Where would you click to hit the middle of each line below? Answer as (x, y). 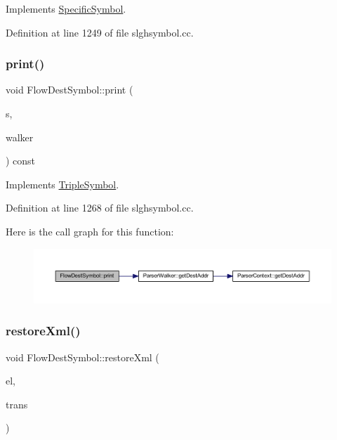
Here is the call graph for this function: (90, 231)
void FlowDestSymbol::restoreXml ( (82, 357)
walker (20, 137)
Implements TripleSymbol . (62, 184)
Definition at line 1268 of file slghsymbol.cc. (100, 208)
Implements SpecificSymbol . (66, 8)
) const (21, 161)
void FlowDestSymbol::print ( (70, 90)
